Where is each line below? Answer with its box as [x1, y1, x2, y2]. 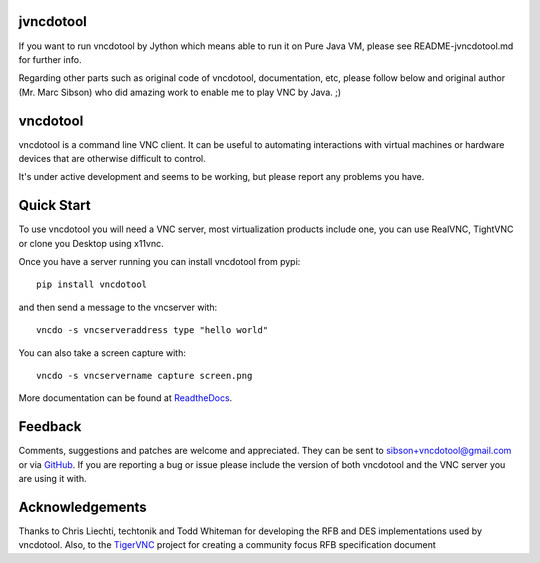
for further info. [18, 53, 82, 65]
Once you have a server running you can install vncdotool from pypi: [18, 256, 301, 268]
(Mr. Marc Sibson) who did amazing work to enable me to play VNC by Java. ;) [18, 86, 342, 98]
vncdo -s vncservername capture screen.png [36, 370, 253, 382]
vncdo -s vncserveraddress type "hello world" [36, 325, 269, 336]
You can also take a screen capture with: [18, 346, 187, 359]
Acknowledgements [18, 498, 147, 515]
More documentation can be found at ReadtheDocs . [18, 392, 233, 404]
